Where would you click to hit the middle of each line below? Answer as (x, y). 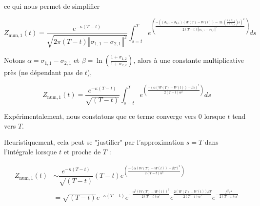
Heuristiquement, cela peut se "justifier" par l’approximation (94, 142)
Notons (15, 60)
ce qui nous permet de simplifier (52, 6)
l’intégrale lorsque (30, 151)
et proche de (82, 151)
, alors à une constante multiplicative (189, 60)
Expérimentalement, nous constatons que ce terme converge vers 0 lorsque (115, 116)
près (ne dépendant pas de (43, 72)
